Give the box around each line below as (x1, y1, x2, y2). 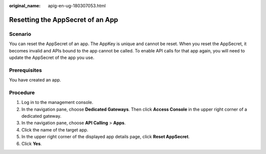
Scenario (9, 30, 32, 37)
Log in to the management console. (21, 100, 94, 105)
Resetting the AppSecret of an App (9, 15, 118, 24)
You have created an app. (9, 77, 62, 83)
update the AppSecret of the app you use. (9, 54, 95, 60)
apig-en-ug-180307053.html (48, 3, 106, 8)
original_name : (9, 3, 41, 8)
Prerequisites (9, 67, 42, 74)
